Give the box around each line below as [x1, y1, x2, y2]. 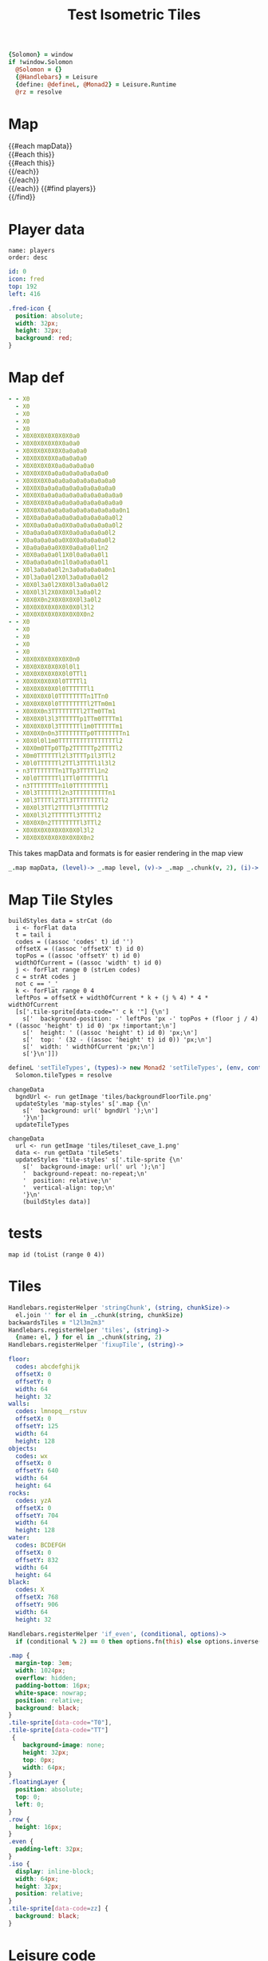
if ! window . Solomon [8, 58, 73, 66]
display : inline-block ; [15, 1867, 94, 1875]
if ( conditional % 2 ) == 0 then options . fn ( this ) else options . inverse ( [15, 1637, 262, 1645]
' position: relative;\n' [22, 1177, 112, 1185]
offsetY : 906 [15, 1601, 59, 1609]
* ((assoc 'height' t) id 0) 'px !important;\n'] [8, 1022, 177, 1030]
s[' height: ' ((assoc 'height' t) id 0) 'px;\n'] [22, 1029, 198, 1037]
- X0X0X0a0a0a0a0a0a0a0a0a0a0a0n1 [15, 506, 130, 515]
